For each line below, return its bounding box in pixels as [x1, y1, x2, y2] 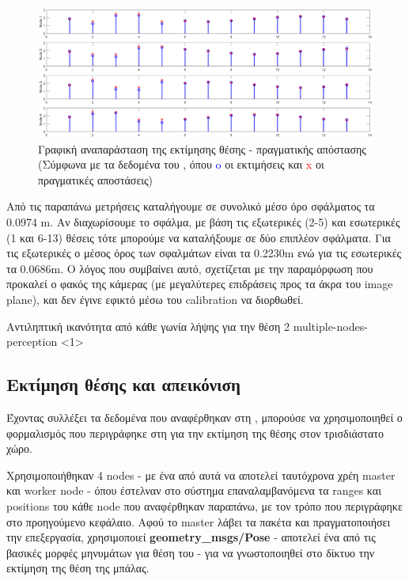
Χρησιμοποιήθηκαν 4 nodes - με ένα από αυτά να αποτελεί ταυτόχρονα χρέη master [6, 466, 396, 483]
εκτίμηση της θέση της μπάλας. [6, 560, 150, 576]
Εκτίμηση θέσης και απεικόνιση [6, 372, 240, 397]
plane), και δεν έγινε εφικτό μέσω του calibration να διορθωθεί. [6, 290, 304, 307]
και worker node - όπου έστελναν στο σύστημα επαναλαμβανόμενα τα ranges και [6, 482, 381, 499]
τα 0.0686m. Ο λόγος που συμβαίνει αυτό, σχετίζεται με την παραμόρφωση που [6, 260, 373, 276]
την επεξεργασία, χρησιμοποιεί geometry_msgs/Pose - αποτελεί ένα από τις [6, 529, 376, 545]
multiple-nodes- [293, 317, 368, 334]
